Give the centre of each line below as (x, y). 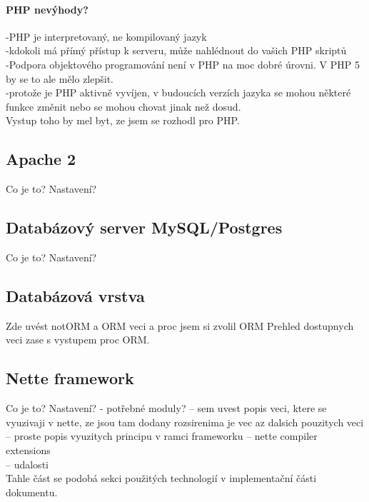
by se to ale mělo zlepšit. (60, 78)
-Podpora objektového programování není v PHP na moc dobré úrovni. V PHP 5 (183, 64)
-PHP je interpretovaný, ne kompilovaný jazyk (106, 36)
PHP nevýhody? (47, 9)
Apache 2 (41, 159)
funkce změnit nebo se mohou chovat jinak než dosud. (123, 106)
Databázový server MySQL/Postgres (144, 227)
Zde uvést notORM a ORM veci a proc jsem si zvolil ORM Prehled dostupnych (180, 325)
